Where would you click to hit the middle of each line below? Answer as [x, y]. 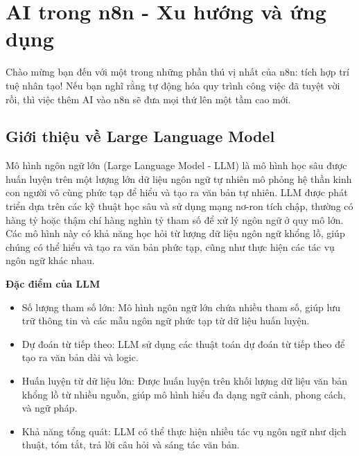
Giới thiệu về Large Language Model [140, 136]
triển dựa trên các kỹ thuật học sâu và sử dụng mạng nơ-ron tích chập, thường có [179, 206]
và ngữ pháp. [50, 408]
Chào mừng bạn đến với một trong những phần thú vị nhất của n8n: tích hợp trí [177, 72]
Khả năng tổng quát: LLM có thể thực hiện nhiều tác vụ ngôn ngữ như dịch [184, 431]
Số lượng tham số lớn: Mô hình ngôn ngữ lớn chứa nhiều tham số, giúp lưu [181, 307]
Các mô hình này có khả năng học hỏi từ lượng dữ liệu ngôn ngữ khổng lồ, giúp [175, 233]
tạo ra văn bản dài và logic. [80, 357]
